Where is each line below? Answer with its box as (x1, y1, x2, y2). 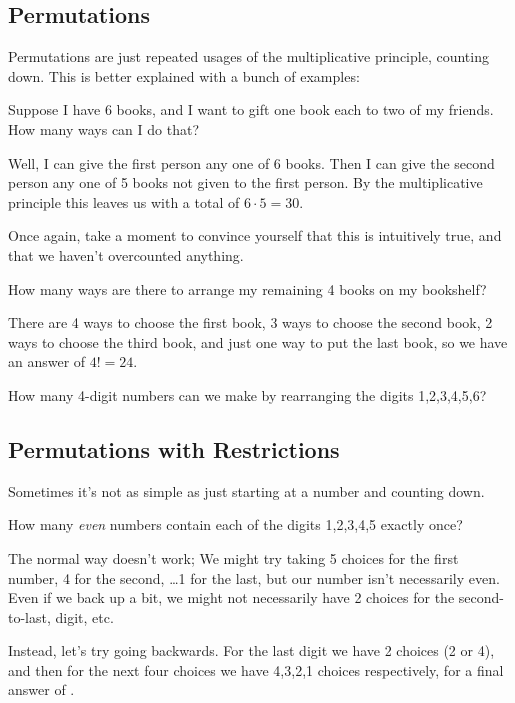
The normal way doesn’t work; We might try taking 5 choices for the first (8, 547, 459, 568)
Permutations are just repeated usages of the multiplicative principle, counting (8, 46, 489, 67)
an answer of (8, 351, 86, 372)
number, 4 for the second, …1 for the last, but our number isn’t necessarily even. (8, 567, 500, 588)
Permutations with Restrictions (8, 433, 340, 464)
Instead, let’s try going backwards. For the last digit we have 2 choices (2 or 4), (8, 640, 495, 661)
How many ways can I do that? (8, 118, 199, 139)
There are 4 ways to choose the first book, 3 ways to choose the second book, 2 (8, 312, 493, 333)
